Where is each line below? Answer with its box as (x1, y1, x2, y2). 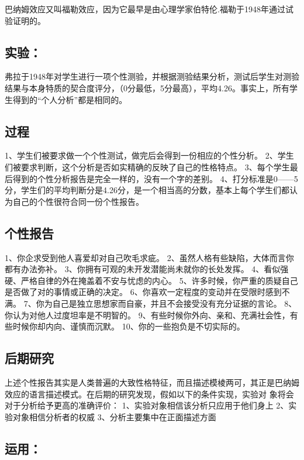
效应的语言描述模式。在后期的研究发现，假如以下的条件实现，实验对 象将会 (5, 387, 294, 400)
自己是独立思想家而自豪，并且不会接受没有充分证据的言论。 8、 (52, 297, 297, 309)
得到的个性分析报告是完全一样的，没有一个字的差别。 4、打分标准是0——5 (12, 172, 298, 184)
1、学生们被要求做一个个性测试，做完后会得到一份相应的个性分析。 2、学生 (5, 149, 294, 162)
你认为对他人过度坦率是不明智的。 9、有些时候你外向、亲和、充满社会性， (5, 308, 290, 321)
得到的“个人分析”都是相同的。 (12, 93, 127, 105)
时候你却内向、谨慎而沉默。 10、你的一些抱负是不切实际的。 (12, 320, 245, 332)
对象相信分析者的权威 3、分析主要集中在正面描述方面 (12, 410, 216, 423)
